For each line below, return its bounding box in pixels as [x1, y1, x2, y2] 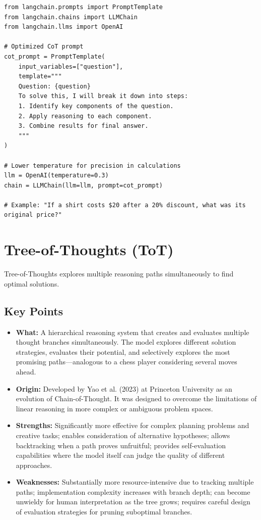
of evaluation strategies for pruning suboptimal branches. [16, 506, 192, 517]
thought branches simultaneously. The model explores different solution [16, 337, 236, 347]
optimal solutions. [4, 278, 59, 289]
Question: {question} [18, 82, 91, 90]
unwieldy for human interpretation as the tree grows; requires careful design [16, 496, 250, 507]
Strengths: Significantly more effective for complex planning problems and [16, 420, 249, 431]
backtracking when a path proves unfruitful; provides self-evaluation [16, 440, 226, 450]
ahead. [16, 366, 36, 376]
